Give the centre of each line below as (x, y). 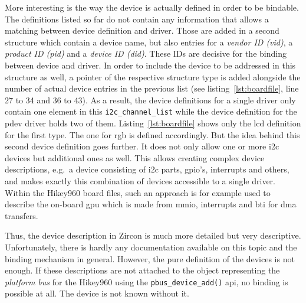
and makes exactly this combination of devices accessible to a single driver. (140, 180)
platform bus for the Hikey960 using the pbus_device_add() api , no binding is (147, 281)
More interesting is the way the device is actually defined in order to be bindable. (152, 7)
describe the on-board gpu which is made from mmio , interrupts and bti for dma (151, 204)
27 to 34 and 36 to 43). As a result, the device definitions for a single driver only (150, 100)
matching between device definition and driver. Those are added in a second (142, 30)
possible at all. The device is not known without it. (97, 293)
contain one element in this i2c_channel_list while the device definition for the (151, 111)
